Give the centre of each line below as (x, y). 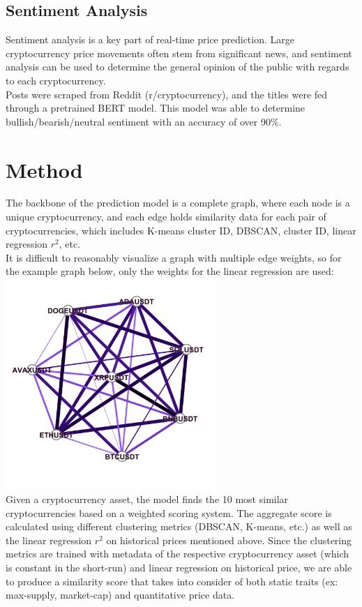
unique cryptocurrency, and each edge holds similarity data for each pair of (166, 217)
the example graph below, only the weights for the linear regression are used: (170, 271)
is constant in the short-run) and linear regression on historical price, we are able (179, 567)
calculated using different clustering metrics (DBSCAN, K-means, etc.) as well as (179, 526)
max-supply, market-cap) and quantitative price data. (120, 595)
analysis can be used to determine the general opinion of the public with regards (178, 67)
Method (44, 169)
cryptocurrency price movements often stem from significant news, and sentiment (179, 53)
